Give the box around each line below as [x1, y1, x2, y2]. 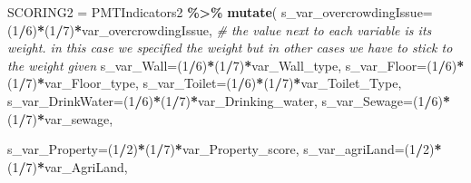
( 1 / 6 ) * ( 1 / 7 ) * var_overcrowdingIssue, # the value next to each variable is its [7, 20, 432, 39]
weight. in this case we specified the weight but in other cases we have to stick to [7, 38, 453, 57]
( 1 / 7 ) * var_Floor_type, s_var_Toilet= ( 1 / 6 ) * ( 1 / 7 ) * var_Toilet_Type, [7, 73, 402, 92]
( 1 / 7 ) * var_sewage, [7, 109, 113, 128]
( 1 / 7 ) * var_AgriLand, [7, 157, 128, 176]
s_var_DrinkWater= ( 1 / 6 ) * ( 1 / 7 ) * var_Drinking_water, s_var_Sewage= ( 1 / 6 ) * [7, 91, 450, 110]
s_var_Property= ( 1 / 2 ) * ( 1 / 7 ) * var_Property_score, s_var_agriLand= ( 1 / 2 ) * [7, 140, 442, 159]
